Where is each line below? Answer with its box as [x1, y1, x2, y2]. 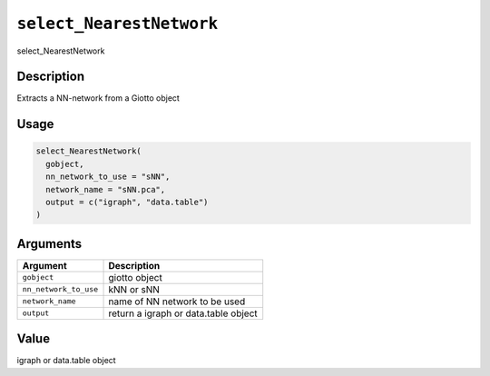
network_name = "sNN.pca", [45, 184, 166, 194]
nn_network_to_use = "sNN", [45, 172, 171, 182]
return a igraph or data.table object [108, 307, 258, 320]
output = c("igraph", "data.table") [45, 197, 209, 208]
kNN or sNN [108, 282, 161, 295]
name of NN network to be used [108, 295, 246, 308]
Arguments [16, 236, 83, 252]
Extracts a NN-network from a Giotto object [16, 93, 181, 104]
